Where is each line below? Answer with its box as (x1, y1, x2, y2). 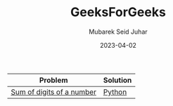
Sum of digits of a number (11, 87, 97, 97)
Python (103, 87, 127, 97)
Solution (103, 75, 132, 85)
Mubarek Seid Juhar (89, 27, 148, 36)
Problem (39, 75, 68, 85)
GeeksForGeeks (70, 4, 167, 20)
